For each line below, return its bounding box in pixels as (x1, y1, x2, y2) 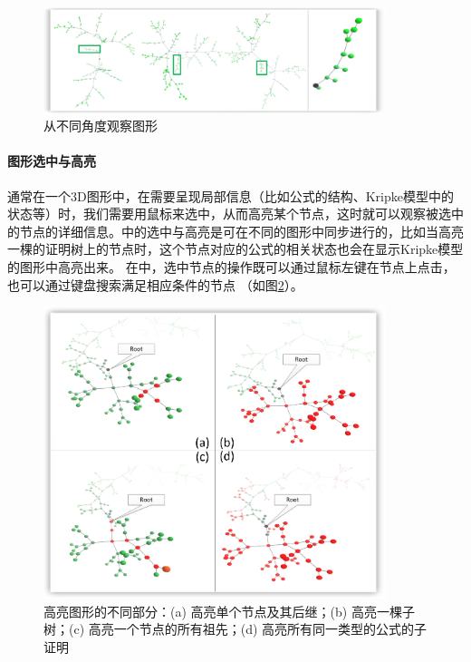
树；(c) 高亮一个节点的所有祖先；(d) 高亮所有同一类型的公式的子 (43, 619, 428, 638)
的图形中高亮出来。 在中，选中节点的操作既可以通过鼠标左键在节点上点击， (7, 257, 456, 276)
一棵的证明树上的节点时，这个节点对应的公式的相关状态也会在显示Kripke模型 (7, 239, 464, 258)
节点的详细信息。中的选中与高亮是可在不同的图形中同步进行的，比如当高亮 (19, 221, 464, 240)
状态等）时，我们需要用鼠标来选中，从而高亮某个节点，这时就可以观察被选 (7, 204, 451, 223)
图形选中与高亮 (7, 151, 96, 170)
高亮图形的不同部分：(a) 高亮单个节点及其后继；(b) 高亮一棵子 (43, 601, 415, 620)
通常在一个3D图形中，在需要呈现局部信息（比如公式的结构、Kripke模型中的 (7, 186, 454, 205)
